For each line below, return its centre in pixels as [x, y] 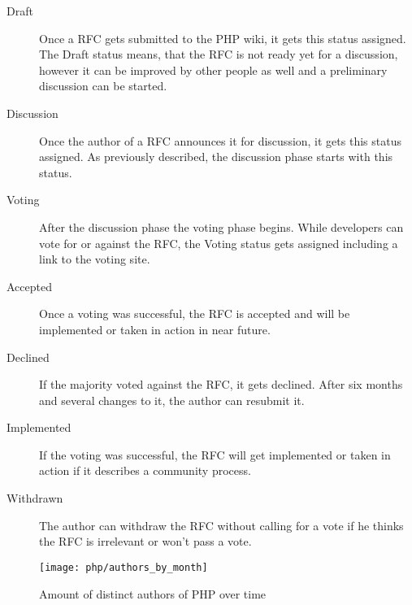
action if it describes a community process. [145, 470]
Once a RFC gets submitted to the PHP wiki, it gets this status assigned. [223, 38]
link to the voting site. [95, 259]
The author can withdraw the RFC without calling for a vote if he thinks [221, 525]
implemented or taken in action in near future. [155, 329]
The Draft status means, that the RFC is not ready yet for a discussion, [219, 54]
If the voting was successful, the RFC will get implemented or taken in [215, 454]
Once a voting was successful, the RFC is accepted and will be [195, 313]
